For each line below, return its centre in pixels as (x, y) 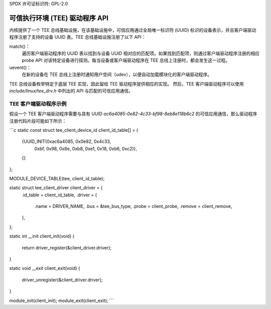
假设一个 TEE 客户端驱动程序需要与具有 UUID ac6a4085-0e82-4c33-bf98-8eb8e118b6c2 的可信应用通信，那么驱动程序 (133, 114)
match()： (20, 46)
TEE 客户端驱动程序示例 (38, 104)
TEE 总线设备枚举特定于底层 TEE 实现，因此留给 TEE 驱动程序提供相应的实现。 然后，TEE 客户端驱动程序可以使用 (127, 84)
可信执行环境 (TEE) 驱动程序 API (59, 18)
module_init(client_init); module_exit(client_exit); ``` (61, 300)
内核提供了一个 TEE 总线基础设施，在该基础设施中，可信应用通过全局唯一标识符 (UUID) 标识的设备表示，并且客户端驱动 (133, 30)
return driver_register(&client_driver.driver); (67, 248)
